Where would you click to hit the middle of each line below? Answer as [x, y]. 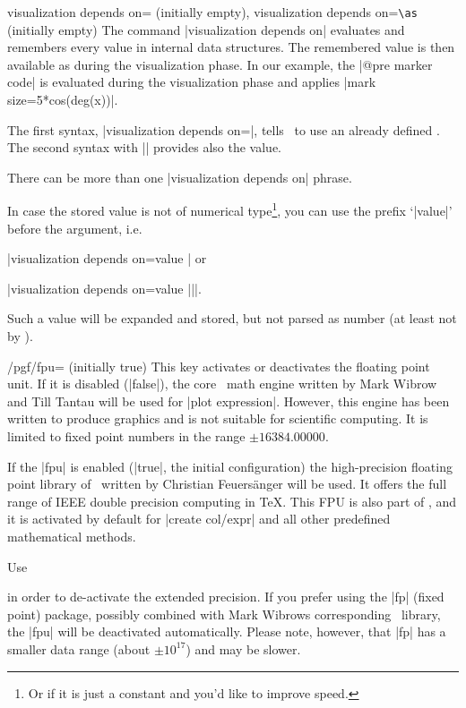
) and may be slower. [243, 648]
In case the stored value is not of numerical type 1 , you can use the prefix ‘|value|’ [230, 209]
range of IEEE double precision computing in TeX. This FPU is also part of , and [232, 501]
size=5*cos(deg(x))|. [63, 100]
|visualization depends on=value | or [107, 258]
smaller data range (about [79, 648]
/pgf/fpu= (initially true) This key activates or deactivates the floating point [219, 366]
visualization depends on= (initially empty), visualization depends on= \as [212, 12]
